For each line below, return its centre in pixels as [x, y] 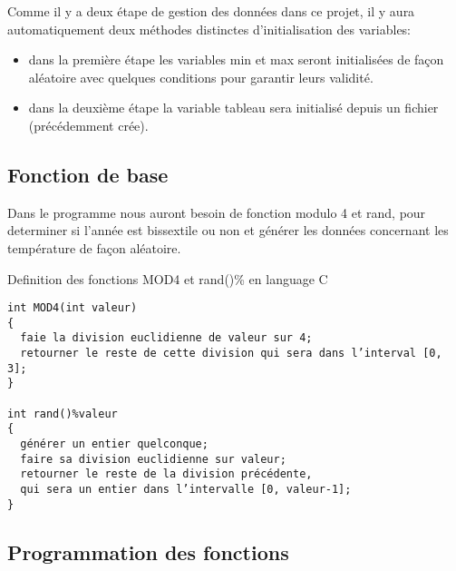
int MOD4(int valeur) [73, 308]
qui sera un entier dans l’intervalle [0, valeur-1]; [186, 490]
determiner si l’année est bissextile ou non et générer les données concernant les [228, 230]
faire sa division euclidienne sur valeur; [153, 459]
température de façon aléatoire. [94, 247]
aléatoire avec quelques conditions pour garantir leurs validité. [201, 77]
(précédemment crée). [88, 125]
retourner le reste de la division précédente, [166, 474]
